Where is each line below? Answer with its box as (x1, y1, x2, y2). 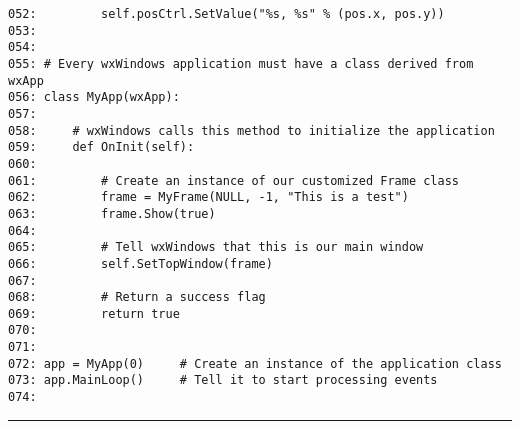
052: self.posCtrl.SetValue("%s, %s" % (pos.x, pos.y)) (8, 7, 445, 21)
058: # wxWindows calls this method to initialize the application (8, 123, 495, 138)
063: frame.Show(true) (8, 206, 216, 221)
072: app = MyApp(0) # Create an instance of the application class (8, 356, 502, 371)
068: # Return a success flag (8, 290, 266, 305)
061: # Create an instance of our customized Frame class (8, 173, 460, 188)
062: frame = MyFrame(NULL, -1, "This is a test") (8, 190, 409, 205)
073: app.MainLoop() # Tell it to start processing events (8, 373, 438, 388)
